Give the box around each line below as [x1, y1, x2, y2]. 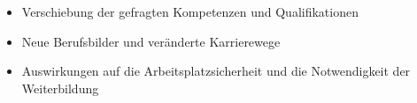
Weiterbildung [21, 78, 99, 97]
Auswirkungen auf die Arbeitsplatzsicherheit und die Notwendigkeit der [21, 62, 411, 80]
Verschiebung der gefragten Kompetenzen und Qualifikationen [21, 3, 359, 20]
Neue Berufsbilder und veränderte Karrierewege [21, 32, 281, 50]
